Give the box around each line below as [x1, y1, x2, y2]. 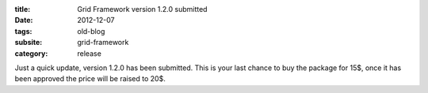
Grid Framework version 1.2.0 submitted [77, 5, 208, 13]
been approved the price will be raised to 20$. [14, 74, 166, 84]
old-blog [77, 26, 105, 35]
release [77, 48, 102, 58]
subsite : [14, 38, 43, 47]
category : [14, 48, 48, 58]
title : [14, 5, 31, 13]
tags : [14, 26, 32, 35]
